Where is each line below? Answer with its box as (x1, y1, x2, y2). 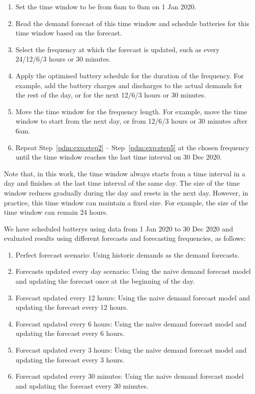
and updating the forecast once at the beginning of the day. (15, 276, 195, 286)
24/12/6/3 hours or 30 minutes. (15, 54, 111, 64)
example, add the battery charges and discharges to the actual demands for (15, 80, 243, 90)
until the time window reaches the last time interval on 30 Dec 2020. (15, 152, 222, 162)
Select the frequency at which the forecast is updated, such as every (15, 44, 220, 54)
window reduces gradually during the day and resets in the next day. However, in (4, 187, 249, 197)
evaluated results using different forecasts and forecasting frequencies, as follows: (4, 233, 246, 243)
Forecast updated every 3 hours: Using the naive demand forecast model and (15, 345, 247, 355)
